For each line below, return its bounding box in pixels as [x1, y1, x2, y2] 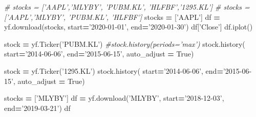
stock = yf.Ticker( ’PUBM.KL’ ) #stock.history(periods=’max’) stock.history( [4, 38, 245, 49]
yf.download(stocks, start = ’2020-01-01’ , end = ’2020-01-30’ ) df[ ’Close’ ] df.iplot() [4, 21, 253, 32]
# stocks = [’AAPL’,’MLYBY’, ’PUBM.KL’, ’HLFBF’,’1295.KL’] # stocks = [4, 2, 250, 12]
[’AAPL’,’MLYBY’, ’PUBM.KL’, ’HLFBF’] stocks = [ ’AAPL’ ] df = [4, 11, 220, 22]
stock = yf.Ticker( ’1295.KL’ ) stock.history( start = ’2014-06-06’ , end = [4, 65, 223, 76]
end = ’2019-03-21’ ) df [4, 102, 71, 113]
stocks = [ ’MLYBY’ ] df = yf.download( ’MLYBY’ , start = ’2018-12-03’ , [4, 93, 224, 103]
